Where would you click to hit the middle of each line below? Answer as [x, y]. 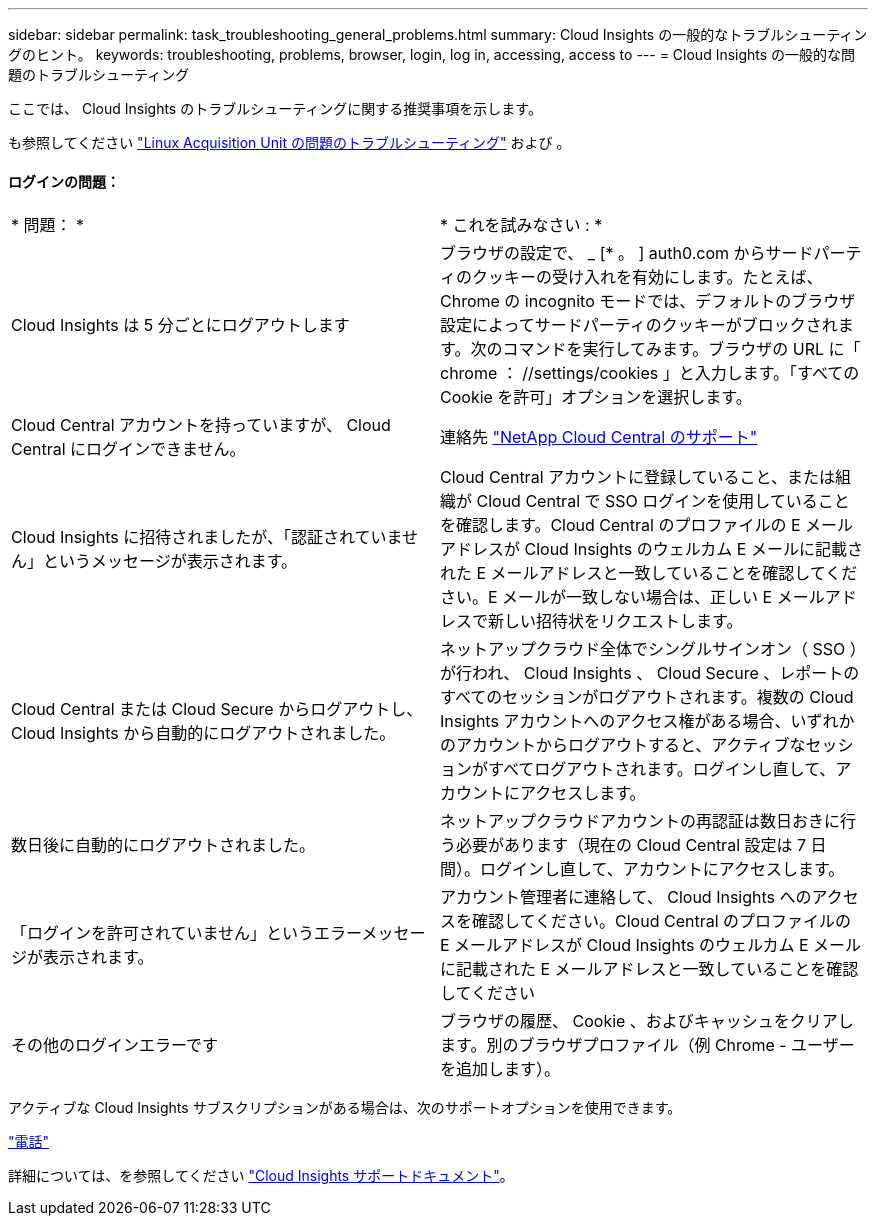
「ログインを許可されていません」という [163, 933]
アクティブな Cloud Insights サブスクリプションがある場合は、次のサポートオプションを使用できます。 [345, 1108]
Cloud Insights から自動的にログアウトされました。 [203, 733]
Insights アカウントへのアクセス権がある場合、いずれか [647, 721]
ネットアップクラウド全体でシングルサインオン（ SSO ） [649, 649]
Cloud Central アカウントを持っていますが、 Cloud [201, 425]
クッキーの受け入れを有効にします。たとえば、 [647, 277]
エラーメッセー [370, 933]
